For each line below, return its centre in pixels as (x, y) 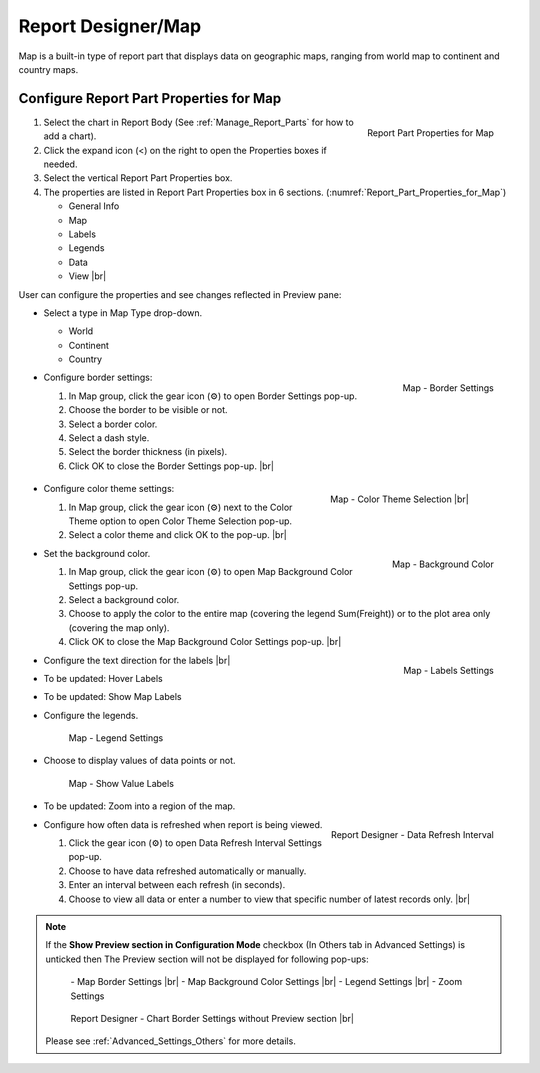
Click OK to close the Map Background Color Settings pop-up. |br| (205, 642)
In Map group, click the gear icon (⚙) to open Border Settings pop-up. (213, 396)
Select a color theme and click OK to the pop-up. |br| (177, 535)
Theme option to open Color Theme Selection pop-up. (180, 521)
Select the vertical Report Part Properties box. (138, 178)
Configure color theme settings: (109, 489)
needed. (60, 164)
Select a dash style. (109, 438)
